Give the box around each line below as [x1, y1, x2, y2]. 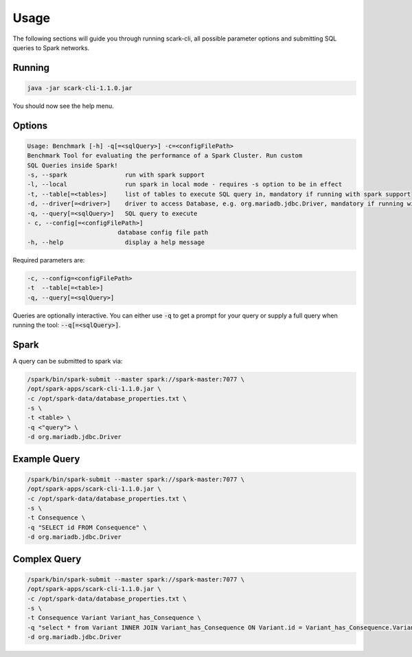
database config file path [117, 229, 209, 236]
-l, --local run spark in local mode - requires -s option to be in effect [27, 181, 343, 188]
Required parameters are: [12, 256, 85, 264]
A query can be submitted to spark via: [12, 357, 123, 365]
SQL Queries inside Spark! [27, 162, 118, 169]
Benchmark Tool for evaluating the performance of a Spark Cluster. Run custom [27, 152, 303, 159]
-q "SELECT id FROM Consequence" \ [27, 523, 147, 531]
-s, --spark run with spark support [27, 171, 205, 179]
